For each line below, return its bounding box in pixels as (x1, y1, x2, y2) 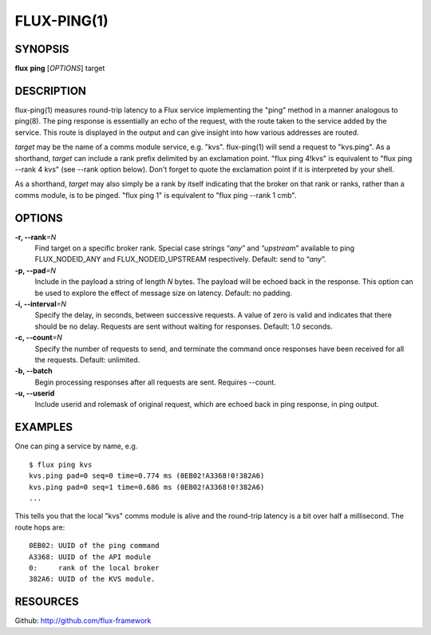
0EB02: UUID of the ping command (29, 541, 160, 550)
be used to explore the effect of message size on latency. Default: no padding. (34, 288, 293, 298)
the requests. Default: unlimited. (34, 355, 140, 365)
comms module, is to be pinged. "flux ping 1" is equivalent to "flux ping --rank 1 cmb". (14, 190, 297, 199)
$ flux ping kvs (29, 459, 93, 469)
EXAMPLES (14, 420, 73, 434)
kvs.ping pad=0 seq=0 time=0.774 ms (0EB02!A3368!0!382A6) (29, 471, 265, 480)
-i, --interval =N (14, 299, 67, 309)
